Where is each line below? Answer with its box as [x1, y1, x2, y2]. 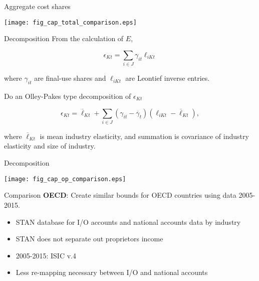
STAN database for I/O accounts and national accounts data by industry [16, 216, 241, 227]
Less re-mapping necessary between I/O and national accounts [16, 267, 208, 277]
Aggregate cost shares [4, 1, 71, 11]
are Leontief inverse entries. [125, 73, 210, 83]
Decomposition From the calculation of [4, 33, 124, 44]
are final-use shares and [34, 73, 106, 83]
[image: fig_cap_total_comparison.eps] [4, 19, 137, 26]
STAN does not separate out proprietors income [16, 233, 163, 244]
